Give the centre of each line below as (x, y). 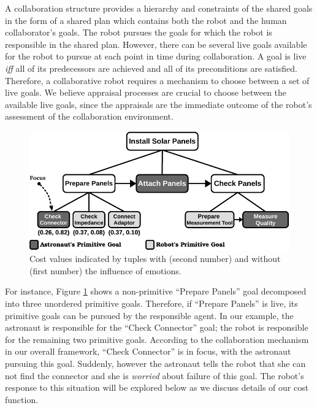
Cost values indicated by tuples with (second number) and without (155, 259)
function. (22, 399)
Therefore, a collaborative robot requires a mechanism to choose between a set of (157, 80)
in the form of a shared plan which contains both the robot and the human (146, 20)
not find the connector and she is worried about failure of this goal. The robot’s (155, 375)
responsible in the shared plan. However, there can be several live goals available (156, 44)
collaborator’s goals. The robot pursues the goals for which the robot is (139, 32)
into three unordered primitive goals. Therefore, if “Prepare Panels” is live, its (151, 303)
